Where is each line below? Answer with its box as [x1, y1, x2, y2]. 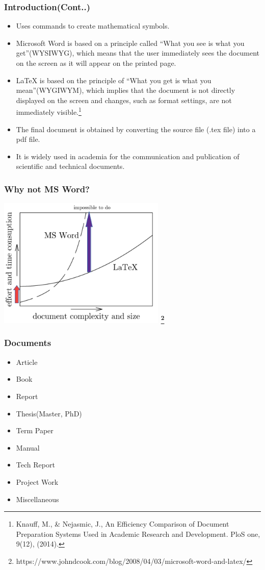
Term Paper [16, 425, 54, 436]
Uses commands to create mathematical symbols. [16, 20, 170, 31]
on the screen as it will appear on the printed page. [16, 58, 176, 68]
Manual [16, 442, 40, 453]
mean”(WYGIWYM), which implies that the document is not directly [16, 85, 235, 95]
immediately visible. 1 [16, 105, 82, 117]
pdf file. [16, 134, 40, 144]
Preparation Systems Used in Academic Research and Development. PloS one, [16, 528, 260, 539]
